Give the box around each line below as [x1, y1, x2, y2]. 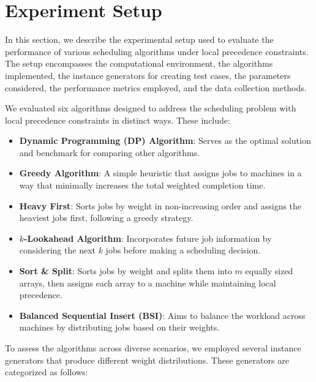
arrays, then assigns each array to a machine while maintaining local [19, 276, 276, 289]
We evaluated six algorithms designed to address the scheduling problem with [5, 102, 296, 114]
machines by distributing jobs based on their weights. [19, 321, 220, 334]
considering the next [19, 244, 96, 257]
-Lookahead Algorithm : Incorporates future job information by [24, 231, 272, 244]
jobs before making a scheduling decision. [105, 244, 261, 257]
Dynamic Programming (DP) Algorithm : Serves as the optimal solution [19, 134, 311, 147]
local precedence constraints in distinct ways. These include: [5, 113, 230, 126]
